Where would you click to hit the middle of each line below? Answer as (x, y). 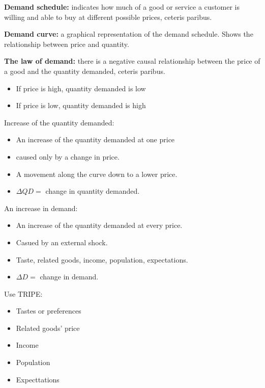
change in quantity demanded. (93, 191)
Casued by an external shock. (62, 242)
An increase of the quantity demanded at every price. (99, 225)
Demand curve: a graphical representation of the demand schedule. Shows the (129, 34)
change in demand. (69, 277)
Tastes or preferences (49, 311)
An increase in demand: (41, 208)
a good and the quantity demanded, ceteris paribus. (85, 71)
